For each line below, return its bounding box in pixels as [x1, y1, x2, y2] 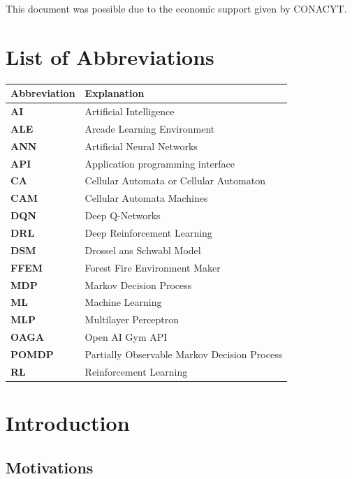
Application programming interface [85, 156, 235, 170]
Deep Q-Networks [85, 208, 161, 223]
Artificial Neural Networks [85, 138, 198, 153]
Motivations [6, 456, 94, 478]
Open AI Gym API [85, 330, 168, 344]
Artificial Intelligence [85, 104, 175, 119]
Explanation [85, 86, 145, 101]
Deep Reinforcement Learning [85, 225, 212, 239]
